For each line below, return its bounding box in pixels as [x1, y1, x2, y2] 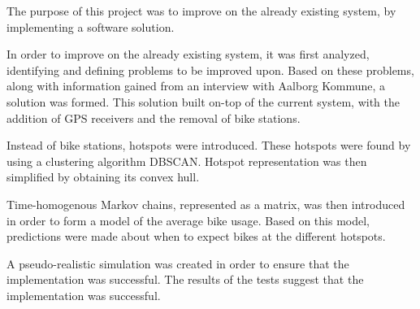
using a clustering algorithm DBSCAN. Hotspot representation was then [6, 152, 367, 169]
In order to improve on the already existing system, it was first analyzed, [6, 46, 370, 63]
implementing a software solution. [6, 18, 175, 35]
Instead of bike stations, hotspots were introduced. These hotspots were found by [6, 137, 411, 154]
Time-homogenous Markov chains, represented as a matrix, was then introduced [6, 195, 405, 212]
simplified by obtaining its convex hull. [6, 168, 200, 185]
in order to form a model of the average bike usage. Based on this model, [6, 211, 370, 228]
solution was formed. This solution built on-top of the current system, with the [6, 93, 400, 110]
